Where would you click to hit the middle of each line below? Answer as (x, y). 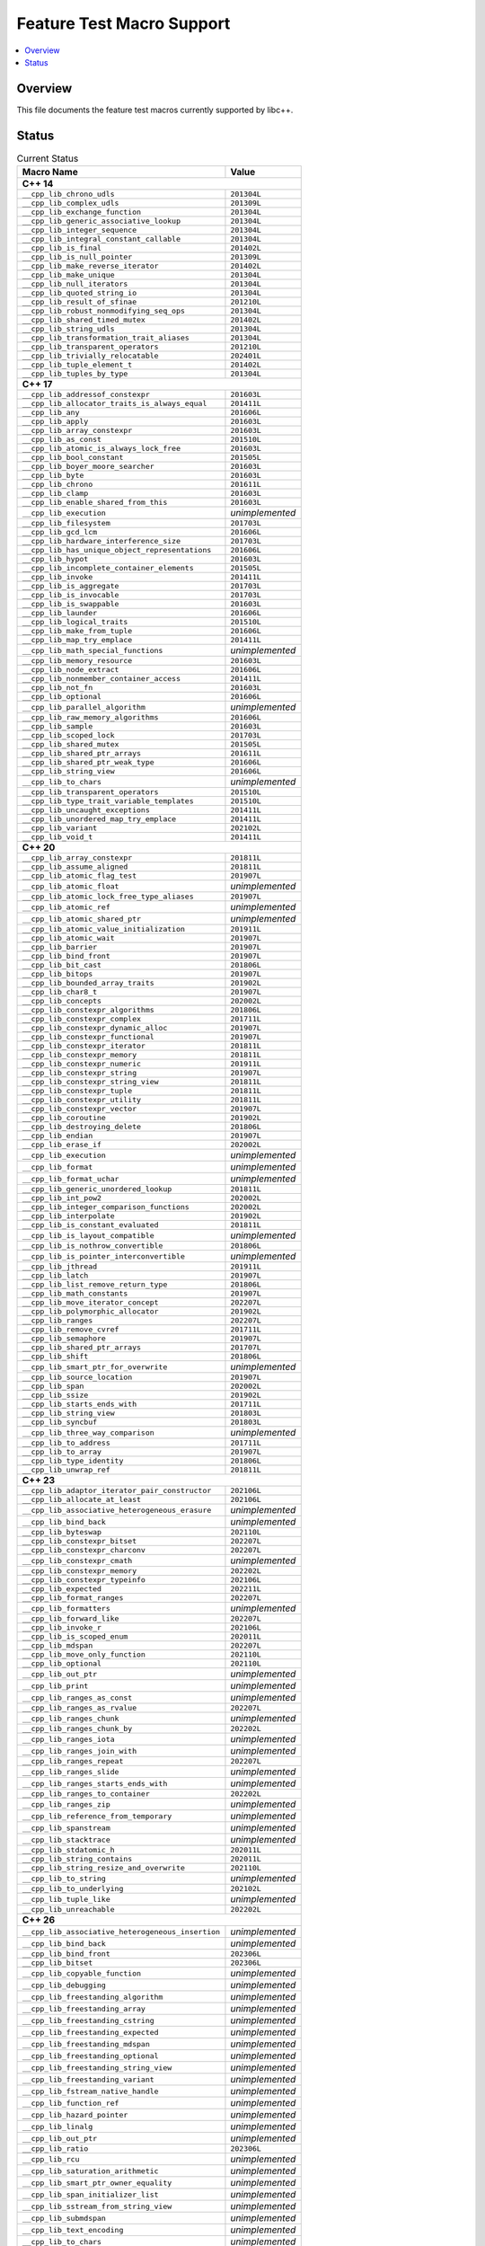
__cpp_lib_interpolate (69, 1216)
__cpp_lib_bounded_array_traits (88, 983)
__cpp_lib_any (51, 413)
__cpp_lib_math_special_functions (93, 650)
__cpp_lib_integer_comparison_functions (106, 1207)
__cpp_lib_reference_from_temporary (97, 1816)
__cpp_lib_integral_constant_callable (101, 239)
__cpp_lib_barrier (60, 947)
